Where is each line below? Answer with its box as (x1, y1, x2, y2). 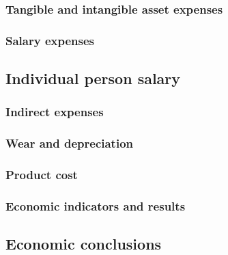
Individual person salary (5, 68, 181, 89)
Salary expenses (5, 31, 94, 49)
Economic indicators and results (5, 197, 186, 214)
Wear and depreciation (5, 135, 134, 152)
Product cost (5, 166, 78, 183)
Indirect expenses (5, 103, 104, 120)
